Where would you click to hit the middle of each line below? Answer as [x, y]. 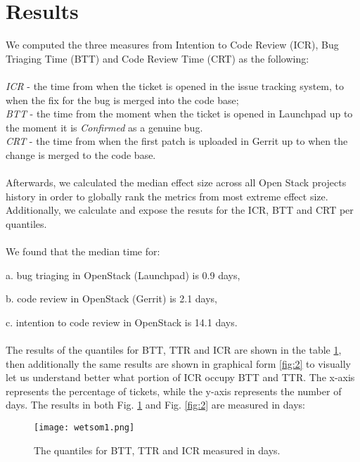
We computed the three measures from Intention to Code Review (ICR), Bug [172, 45]
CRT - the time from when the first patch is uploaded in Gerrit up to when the [177, 141]
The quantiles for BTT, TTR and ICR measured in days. [157, 450]
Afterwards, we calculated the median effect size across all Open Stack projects [176, 182]
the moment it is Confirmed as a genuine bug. [104, 127]
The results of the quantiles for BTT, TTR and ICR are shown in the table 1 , [174, 349]
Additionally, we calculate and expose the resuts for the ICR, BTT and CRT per [180, 210]
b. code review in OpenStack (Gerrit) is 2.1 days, [111, 299]
